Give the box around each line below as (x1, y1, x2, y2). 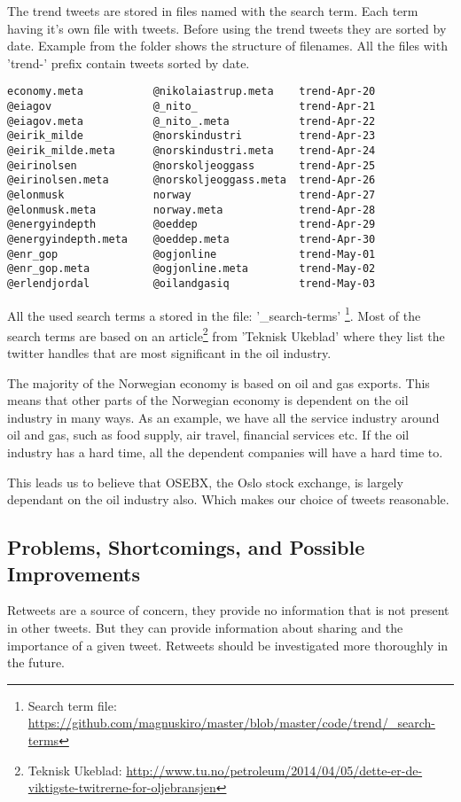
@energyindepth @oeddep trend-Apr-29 (7, 218, 376, 231)
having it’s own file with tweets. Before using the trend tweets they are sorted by (7, 19, 447, 37)
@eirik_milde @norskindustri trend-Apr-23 (7, 129, 376, 143)
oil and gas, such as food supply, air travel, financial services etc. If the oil (7, 425, 410, 444)
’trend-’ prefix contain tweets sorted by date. (7, 53, 250, 72)
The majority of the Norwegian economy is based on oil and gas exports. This (7, 373, 430, 392)
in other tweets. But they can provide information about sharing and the (7, 619, 403, 636)
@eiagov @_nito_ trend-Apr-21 (7, 100, 376, 113)
